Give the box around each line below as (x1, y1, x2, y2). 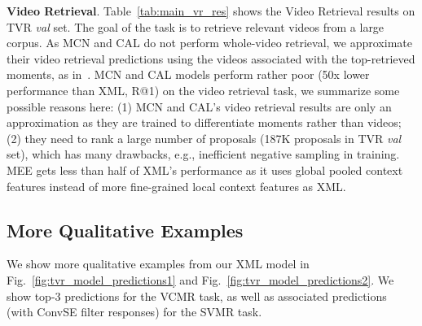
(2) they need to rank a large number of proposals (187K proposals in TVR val (7, 129, 402, 146)
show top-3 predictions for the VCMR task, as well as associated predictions (7, 287, 387, 304)
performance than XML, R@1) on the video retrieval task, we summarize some (7, 81, 400, 98)
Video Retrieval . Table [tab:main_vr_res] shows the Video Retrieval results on (7, 2, 415, 19)
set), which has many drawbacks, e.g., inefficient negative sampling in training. (7, 146, 400, 163)
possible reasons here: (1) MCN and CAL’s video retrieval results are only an (7, 98, 392, 115)
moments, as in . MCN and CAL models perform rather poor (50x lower (7, 66, 370, 83)
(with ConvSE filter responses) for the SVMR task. (7, 303, 262, 320)
